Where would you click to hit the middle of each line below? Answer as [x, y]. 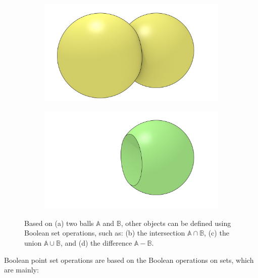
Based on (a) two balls [59, 223]
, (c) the [217, 233]
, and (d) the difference [96, 242]
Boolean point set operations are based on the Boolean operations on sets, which [129, 260]
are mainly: [21, 270]
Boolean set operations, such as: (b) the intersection [105, 233]
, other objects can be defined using [176, 223]
